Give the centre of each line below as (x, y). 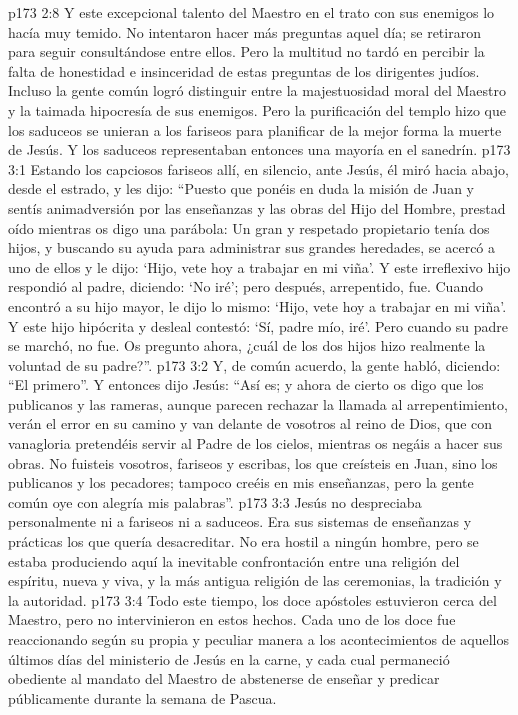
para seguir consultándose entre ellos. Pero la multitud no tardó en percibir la (246, 51)
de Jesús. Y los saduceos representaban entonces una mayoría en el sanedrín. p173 (259, 149)
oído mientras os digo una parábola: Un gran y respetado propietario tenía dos (249, 227)
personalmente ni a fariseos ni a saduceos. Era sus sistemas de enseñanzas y (240, 521)
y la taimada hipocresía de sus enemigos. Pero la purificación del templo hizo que (257, 109)
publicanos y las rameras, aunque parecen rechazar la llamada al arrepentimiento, (258, 403)
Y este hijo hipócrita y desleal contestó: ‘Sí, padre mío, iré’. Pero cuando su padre (258, 325)
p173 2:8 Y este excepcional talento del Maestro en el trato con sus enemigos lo (251, 12)
